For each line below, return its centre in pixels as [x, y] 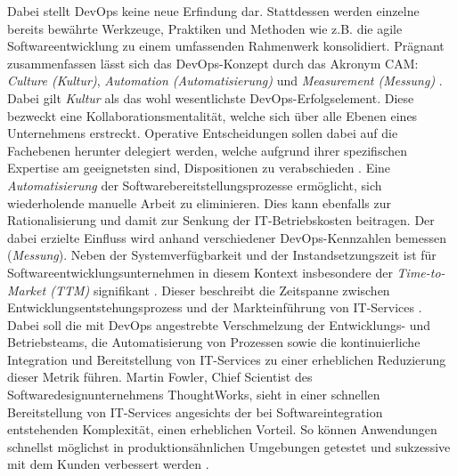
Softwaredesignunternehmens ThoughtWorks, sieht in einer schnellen [194, 395]
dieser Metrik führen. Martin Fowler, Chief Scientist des [160, 377]
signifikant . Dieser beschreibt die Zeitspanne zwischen [241, 290]
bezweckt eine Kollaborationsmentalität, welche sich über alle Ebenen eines [212, 115]
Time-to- [421, 272]
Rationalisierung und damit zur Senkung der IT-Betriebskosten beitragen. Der [221, 220]
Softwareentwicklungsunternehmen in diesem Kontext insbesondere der [200, 272]
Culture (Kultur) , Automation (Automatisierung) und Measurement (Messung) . [225, 81]
